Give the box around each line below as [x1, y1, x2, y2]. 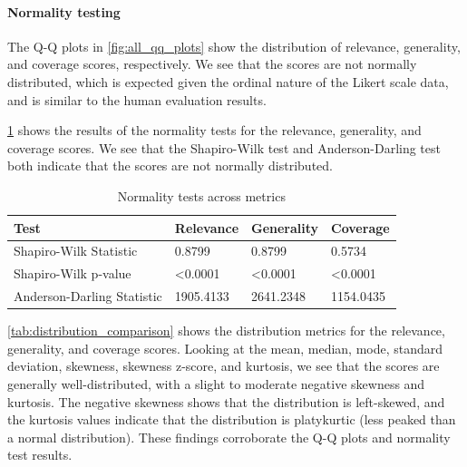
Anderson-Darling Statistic [14, 287, 162, 306]
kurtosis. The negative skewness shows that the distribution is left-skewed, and [7, 392, 445, 411]
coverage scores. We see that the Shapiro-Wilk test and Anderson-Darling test [7, 138, 441, 157]
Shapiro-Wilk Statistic [14, 241, 138, 260]
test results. [7, 445, 73, 464]
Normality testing [7, 2, 121, 21]
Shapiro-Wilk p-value [14, 264, 131, 283]
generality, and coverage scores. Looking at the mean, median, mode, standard [7, 338, 443, 357]
